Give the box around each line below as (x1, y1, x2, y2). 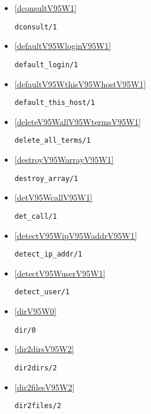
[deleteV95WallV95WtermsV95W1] (14, 115, 141, 127)
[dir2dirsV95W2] (14, 343, 74, 355)
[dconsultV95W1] (14, 2, 77, 14)
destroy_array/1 (14, 174, 78, 183)
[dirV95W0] (14, 305, 57, 317)
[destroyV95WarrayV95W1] (14, 153, 114, 165)
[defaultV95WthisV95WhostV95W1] (14, 77, 146, 90)
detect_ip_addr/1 (14, 250, 83, 259)
